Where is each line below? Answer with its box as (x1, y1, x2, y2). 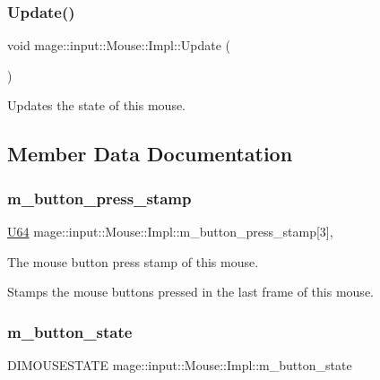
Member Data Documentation (7, 140, 293, 168)
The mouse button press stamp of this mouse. (7, 252, 259, 271)
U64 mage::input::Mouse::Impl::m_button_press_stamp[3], (7, 222, 333, 240)
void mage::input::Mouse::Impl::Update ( (7, 36, 231, 55)
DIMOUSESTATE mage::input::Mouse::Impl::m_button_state (7, 356, 352, 374)
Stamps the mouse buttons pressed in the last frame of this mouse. (7, 282, 374, 301)
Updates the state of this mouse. (7, 96, 186, 115)
